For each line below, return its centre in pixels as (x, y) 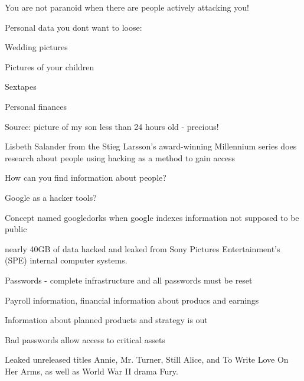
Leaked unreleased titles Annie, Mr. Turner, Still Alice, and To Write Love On (147, 359)
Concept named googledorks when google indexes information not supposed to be (152, 217)
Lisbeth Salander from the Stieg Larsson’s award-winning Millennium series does (151, 146)
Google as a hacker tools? (51, 197)
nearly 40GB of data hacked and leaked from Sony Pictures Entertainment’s (143, 248)
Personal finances (36, 106)
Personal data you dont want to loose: (73, 27)
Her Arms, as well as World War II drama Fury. (91, 371)
